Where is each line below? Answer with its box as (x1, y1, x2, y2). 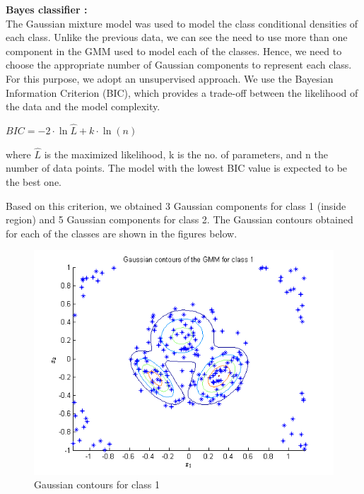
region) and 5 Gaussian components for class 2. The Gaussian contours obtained (6, 212, 353, 227)
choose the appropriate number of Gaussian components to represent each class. (6, 57, 352, 72)
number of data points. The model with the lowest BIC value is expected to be (6, 160, 348, 175)
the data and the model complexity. (6, 99, 160, 114)
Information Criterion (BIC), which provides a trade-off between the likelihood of (6, 85, 358, 100)
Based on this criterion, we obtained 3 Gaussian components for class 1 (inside (6, 198, 346, 213)
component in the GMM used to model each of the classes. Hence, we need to (6, 43, 342, 58)
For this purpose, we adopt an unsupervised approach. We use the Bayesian (6, 71, 334, 86)
